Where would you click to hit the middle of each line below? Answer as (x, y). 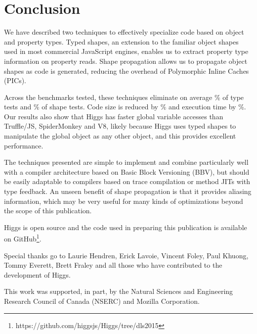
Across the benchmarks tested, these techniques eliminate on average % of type (124, 97)
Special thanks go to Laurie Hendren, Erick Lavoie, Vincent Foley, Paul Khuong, (126, 255)
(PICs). (15, 80)
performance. (24, 145)
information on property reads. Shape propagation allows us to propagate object (126, 61)
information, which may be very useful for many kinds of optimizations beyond (124, 201)
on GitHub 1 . (23, 238)
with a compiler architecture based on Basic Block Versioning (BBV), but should (127, 171)
